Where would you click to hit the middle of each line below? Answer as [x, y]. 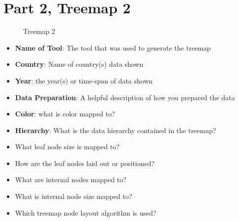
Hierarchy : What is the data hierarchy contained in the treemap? [116, 130]
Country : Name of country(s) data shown [79, 64]
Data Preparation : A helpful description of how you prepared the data [125, 97]
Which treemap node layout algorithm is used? [86, 212]
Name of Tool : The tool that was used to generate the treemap [113, 47]
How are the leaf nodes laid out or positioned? [85, 163]
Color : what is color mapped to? [65, 114]
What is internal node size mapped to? [74, 196]
